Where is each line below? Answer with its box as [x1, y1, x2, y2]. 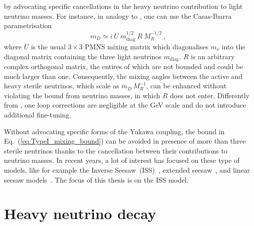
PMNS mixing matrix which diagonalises [85, 41, 209, 52]
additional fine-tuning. [4, 110, 72, 120]
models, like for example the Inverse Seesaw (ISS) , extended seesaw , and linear [4, 165, 250, 175]
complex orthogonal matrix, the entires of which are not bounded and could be [4, 61, 243, 72]
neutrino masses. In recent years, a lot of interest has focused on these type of [4, 155, 240, 165]
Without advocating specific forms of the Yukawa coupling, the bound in [4, 126, 225, 136]
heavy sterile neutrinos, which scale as [4, 80, 119, 91]
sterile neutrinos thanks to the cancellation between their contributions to [4, 145, 227, 155]
